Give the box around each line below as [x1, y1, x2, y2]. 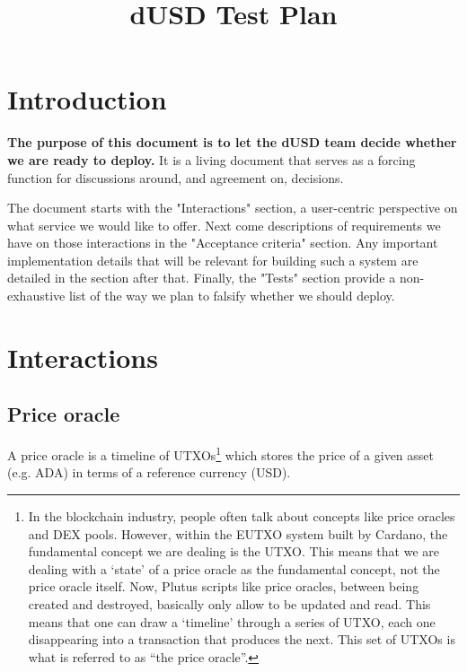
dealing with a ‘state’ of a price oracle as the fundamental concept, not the [28, 559, 440, 578]
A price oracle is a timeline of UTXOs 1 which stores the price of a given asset [7, 443, 434, 464]
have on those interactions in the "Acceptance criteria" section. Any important [7, 233, 438, 252]
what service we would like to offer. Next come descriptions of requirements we [7, 215, 441, 234]
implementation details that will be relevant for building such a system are [7, 250, 419, 269]
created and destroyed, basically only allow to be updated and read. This [28, 595, 431, 614]
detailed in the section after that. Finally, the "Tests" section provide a [7, 268, 396, 287]
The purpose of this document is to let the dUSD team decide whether [7, 133, 457, 152]
